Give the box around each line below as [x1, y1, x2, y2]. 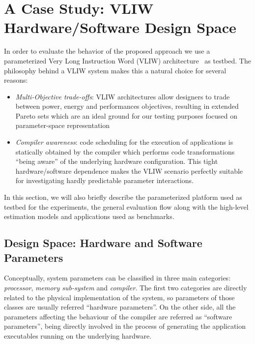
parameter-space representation [15, 120, 110, 130]
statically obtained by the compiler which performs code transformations [15, 146, 235, 156]
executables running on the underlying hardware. [4, 330, 152, 341]
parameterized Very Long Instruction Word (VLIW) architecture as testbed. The [4, 55, 251, 65]
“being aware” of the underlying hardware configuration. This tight [15, 156, 218, 166]
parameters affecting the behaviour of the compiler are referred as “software [4, 311, 232, 321]
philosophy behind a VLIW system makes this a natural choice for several [4, 65, 227, 75]
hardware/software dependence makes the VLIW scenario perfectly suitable [15, 165, 243, 176]
